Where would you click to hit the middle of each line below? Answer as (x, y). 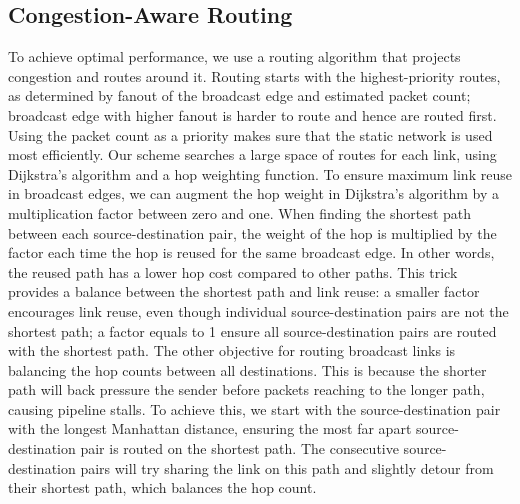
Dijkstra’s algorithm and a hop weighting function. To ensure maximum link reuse (260, 173)
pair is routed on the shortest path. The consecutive (239, 448)
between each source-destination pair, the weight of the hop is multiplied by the (252, 232)
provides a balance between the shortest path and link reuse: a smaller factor (244, 291)
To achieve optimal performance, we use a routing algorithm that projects (234, 56)
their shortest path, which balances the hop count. (162, 487)
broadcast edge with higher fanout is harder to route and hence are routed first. (252, 114)
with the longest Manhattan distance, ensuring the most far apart (210, 428)
